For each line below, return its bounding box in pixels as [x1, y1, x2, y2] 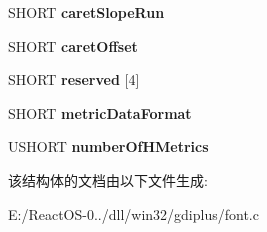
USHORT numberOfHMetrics [8, 136, 209, 157]
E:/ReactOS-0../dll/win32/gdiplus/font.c [8, 203, 259, 224]
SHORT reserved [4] [8, 69, 140, 90]
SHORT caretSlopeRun [8, 2, 165, 22]
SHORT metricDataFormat [8, 102, 192, 123]
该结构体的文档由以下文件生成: [8, 169, 208, 190]
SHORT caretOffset [8, 35, 138, 56]
